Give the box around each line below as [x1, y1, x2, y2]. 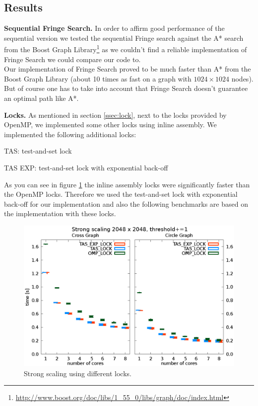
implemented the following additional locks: [4, 129, 136, 139]
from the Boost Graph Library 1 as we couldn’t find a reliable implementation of [4, 43, 247, 55]
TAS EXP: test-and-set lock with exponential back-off [4, 162, 168, 172]
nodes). [231, 73, 254, 83]
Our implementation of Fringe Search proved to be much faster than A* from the [4, 64, 251, 74]
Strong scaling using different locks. [24, 368, 131, 378]
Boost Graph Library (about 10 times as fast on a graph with [4, 73, 192, 83]
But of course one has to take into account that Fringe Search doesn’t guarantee [4, 83, 248, 93]
